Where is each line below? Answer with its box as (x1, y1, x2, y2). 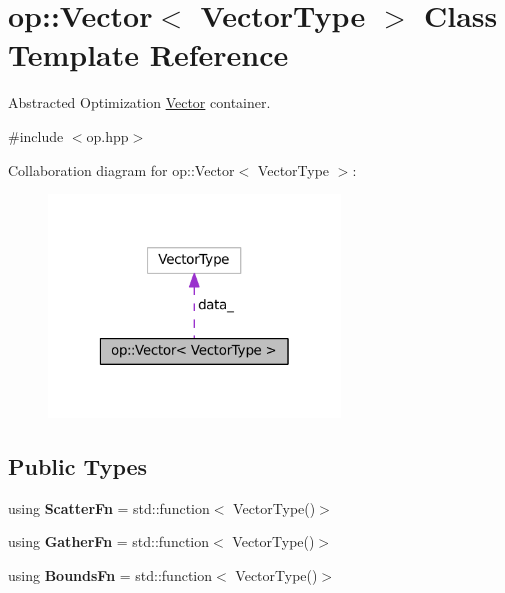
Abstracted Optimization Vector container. (8, 92, 271, 113)
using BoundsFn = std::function (8, 564, 213, 585)
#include (8, 125, 64, 146)
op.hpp (86, 125, 129, 146)
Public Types (8, 450, 148, 481)
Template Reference (8, 34, 289, 75)
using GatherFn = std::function (8, 531, 210, 552)
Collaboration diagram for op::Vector (8, 159, 235, 180)
